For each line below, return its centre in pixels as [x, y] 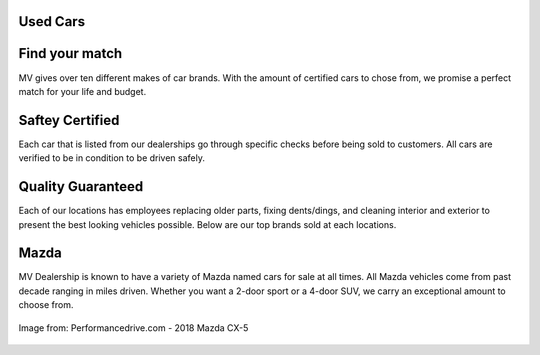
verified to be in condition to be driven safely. [111, 158]
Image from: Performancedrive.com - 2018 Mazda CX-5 [133, 327]
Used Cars [51, 21]
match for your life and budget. [82, 91]
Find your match [70, 53]
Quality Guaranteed [81, 186]
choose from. [46, 305]
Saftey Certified [69, 120]
